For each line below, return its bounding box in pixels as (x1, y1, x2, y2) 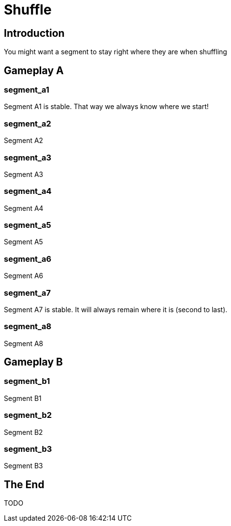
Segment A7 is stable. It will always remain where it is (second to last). (4, 305, 228, 314)
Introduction (4, 27, 65, 39)
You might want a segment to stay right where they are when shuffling (4, 48, 227, 56)
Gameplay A (4, 64, 64, 77)
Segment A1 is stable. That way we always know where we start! (4, 102, 209, 111)
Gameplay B (4, 356, 63, 368)
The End (4, 478, 44, 491)
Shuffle (4, 1, 52, 18)
